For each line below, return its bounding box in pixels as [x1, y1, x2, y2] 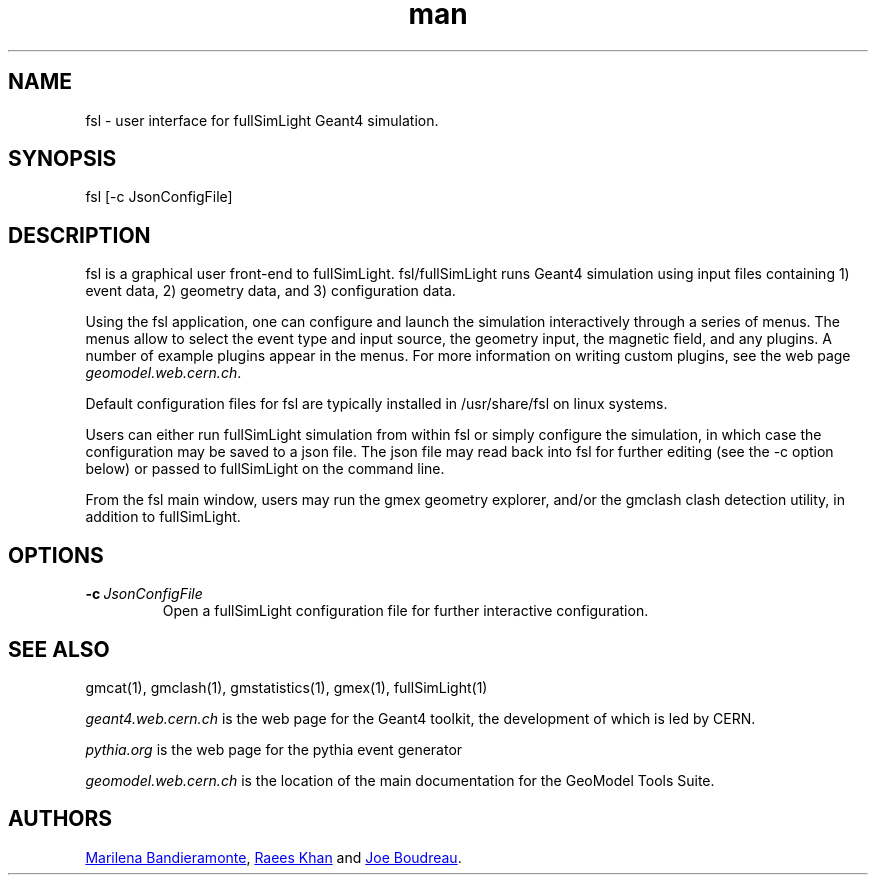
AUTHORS [8, 806, 113, 832]
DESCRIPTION [8, 222, 151, 248]
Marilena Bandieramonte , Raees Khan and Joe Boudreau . [85, 848, 462, 866]
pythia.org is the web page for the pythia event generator [85, 740, 463, 758]
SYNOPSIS [8, 146, 117, 172]
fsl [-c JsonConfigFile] [85, 188, 233, 206]
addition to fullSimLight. [85, 508, 241, 526]
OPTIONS [8, 542, 104, 568]
